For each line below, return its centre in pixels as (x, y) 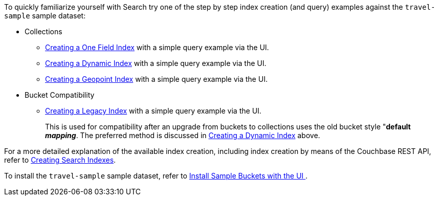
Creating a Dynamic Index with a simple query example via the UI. (156, 63)
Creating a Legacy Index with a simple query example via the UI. (153, 111)
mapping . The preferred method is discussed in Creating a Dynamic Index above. (183, 135)
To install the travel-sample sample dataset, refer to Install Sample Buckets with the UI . (156, 176)
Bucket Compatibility (60, 95)
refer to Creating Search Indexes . (60, 160)
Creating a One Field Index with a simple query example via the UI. (157, 47)
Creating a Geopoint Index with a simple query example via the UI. (156, 79)
